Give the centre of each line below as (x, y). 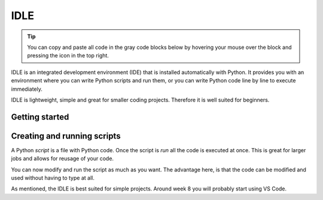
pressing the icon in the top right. (68, 56)
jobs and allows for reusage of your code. (62, 159)
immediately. (27, 89)
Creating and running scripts (66, 136)
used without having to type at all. (53, 178)
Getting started (40, 117)
